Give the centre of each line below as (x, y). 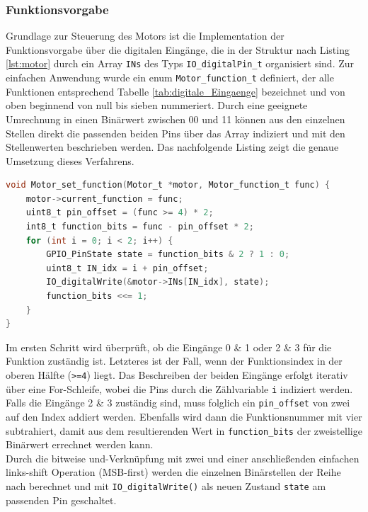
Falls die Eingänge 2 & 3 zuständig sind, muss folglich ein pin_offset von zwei (178, 403)
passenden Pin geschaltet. (61, 500)
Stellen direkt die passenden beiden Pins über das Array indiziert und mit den (176, 133)
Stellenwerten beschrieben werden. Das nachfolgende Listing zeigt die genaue (172, 147)
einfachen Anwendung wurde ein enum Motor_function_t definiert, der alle (170, 78)
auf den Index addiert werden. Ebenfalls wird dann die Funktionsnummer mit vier (184, 416)
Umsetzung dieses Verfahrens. (70, 160)
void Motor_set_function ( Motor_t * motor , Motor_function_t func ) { (168, 185)
